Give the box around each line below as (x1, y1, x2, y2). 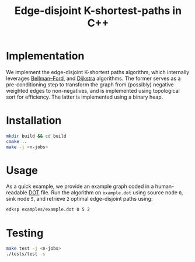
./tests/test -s (6, 251, 46, 257)
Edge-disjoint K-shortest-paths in (14, 4, 182, 18)
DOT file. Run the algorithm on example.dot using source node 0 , (28, 189, 183, 196)
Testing (6, 226, 44, 240)
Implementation (6, 50, 85, 62)
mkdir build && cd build (6, 133, 67, 139)
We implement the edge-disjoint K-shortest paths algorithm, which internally (6, 68, 190, 75)
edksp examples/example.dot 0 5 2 (6, 207, 90, 212)
